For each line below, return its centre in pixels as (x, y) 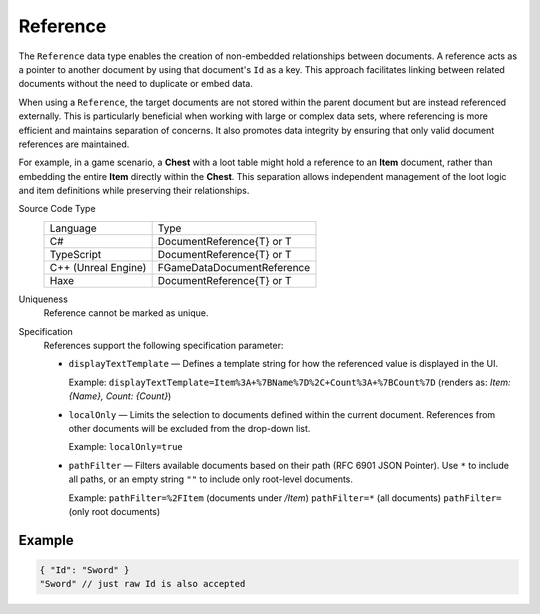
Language (73, 228)
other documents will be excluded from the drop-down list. (189, 428)
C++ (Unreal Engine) (98, 267)
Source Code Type (57, 209)
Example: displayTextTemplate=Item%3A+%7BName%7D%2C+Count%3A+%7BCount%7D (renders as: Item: (289, 382)
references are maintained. (74, 144)
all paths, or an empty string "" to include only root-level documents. (211, 479)
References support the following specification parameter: (163, 346)
